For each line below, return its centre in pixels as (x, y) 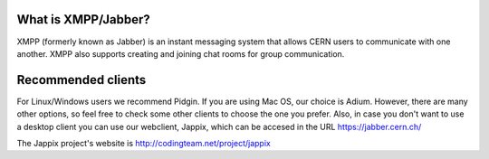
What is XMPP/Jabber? (84, 19)
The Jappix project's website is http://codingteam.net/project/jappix (144, 143)
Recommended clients (81, 80)
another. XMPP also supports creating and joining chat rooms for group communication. (181, 53)
